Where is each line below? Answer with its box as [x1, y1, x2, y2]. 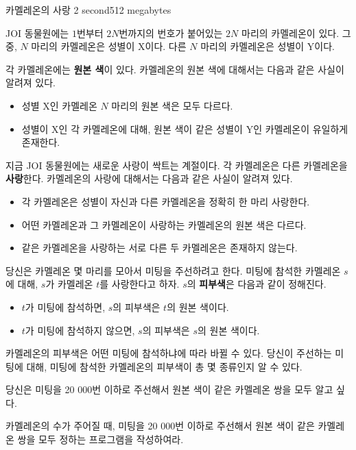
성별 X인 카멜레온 [21, 98, 97, 112]
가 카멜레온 [45, 277, 93, 291]
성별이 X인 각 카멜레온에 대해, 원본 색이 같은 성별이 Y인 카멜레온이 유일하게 [21, 121, 348, 136]
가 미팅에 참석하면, [25, 299, 106, 314]
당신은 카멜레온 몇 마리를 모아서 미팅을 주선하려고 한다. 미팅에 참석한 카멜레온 [5, 263, 341, 277]
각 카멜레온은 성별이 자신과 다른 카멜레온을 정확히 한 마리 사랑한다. [21, 194, 310, 208]
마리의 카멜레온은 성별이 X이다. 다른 [31, 39, 187, 53]
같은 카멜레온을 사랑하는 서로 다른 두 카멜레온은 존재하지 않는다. [21, 240, 298, 255]
